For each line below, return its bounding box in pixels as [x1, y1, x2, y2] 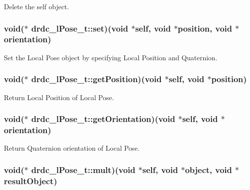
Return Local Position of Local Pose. [4, 92, 114, 102]
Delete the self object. [4, 1, 69, 11]
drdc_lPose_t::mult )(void [31, 163, 135, 175]
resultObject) [4, 174, 58, 187]
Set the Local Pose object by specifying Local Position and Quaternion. [4, 52, 217, 62]
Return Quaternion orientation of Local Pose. [4, 143, 140, 153]
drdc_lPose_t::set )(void [31, 22, 128, 34]
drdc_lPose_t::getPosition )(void [31, 73, 162, 85]
